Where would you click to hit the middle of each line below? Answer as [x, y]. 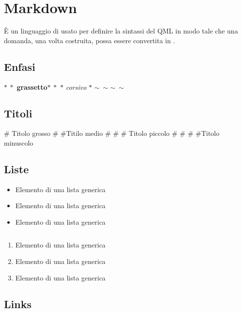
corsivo [76, 87]
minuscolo [19, 142]
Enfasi [20, 66]
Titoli [18, 113]
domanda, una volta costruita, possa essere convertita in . [89, 40]
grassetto [32, 87]
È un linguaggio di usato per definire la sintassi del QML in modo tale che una [121, 31]
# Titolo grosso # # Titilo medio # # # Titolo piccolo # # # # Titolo [112, 133]
